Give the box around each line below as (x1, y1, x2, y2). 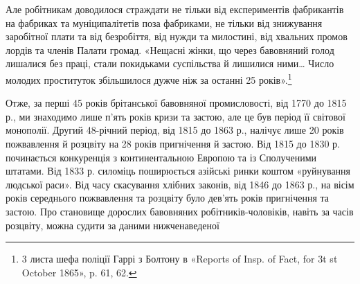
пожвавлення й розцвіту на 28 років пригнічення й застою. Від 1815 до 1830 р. (6, 136, 340, 150)
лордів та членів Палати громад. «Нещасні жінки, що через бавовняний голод (6, 42, 334, 57)
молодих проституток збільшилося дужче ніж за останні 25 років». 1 (6, 70, 292, 87)
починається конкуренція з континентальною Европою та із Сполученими (6, 150, 317, 164)
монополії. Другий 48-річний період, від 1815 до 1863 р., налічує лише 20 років (6, 123, 344, 137)
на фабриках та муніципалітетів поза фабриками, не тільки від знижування (6, 15, 323, 30)
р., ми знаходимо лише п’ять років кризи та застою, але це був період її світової (6, 109, 345, 123)
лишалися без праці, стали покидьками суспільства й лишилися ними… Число (6, 56, 334, 71)
